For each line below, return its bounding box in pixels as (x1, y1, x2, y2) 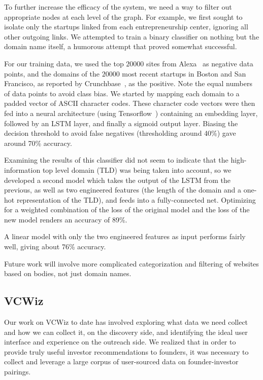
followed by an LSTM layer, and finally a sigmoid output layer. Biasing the (4, 118, 238, 128)
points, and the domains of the (4, 68, 100, 79)
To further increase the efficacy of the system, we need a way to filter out (4, 2, 232, 12)
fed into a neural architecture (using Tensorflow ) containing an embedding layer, (4, 107, 258, 118)
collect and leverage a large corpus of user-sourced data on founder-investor (4, 356, 239, 367)
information (4, 164, 41, 175)
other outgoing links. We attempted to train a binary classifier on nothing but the (4, 31, 259, 42)
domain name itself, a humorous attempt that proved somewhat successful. (4, 41, 237, 52)
